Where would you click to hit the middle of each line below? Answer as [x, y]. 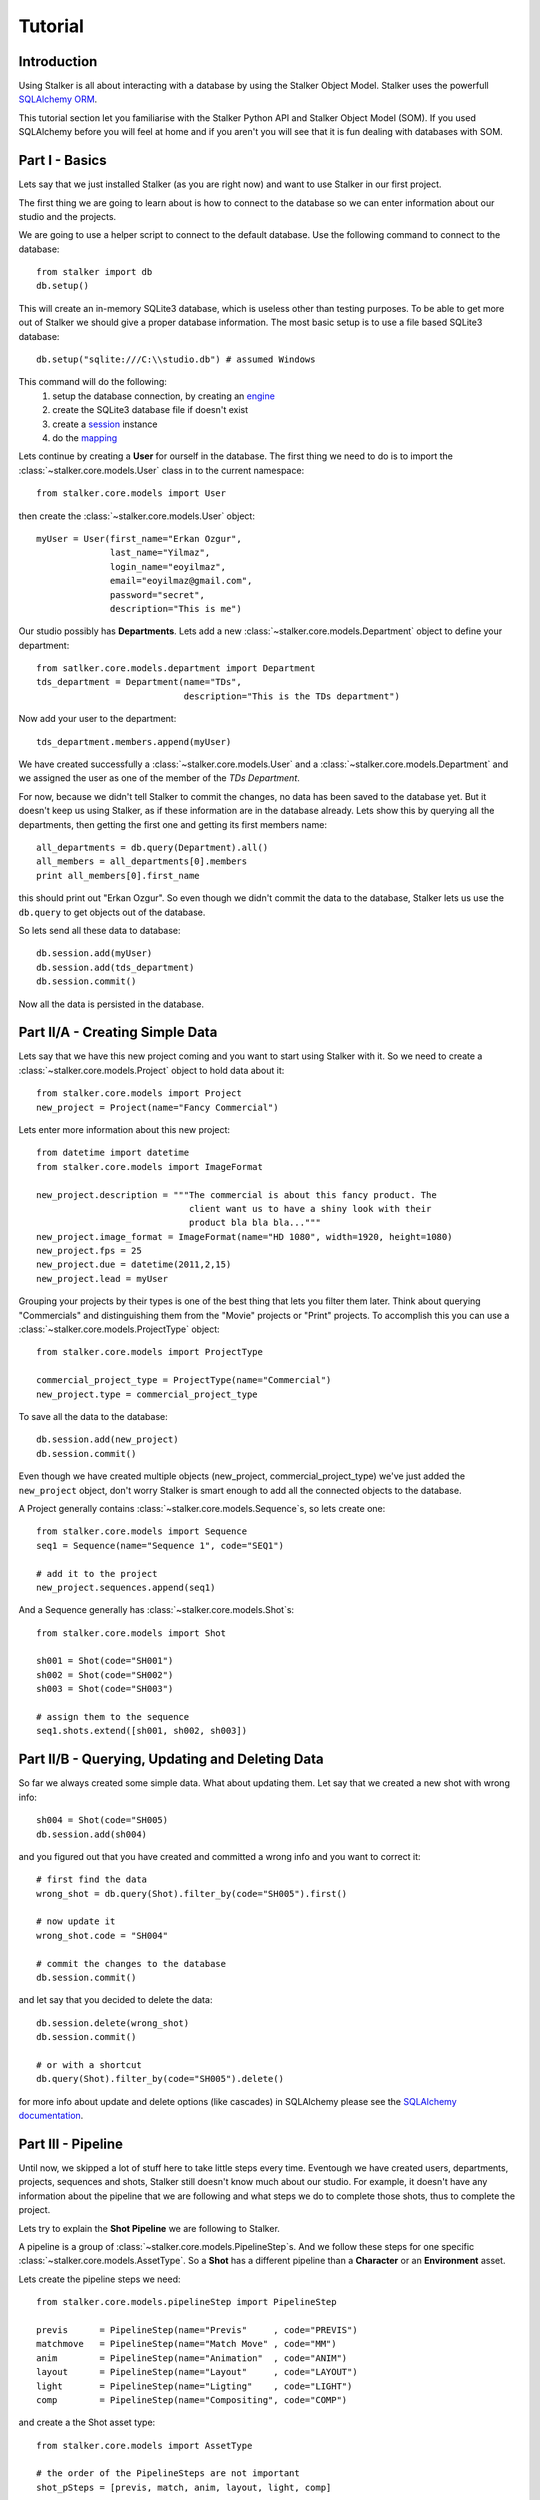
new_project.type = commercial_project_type [147, 1394]
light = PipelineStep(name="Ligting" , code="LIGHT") [194, 2386]
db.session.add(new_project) [107, 1439]
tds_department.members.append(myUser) [134, 741]
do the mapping [85, 438]
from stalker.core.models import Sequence [142, 1531]
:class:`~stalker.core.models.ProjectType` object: [119, 1329]
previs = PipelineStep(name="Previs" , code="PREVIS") [197, 2329]
